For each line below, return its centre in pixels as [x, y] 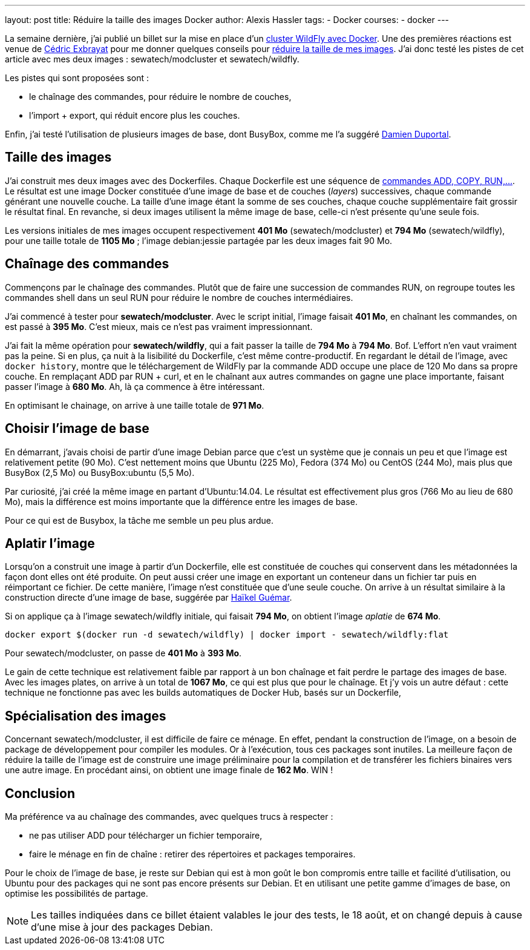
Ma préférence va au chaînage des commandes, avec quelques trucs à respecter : [169, 817]
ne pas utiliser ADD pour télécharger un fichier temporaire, [146, 836]
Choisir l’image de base [77, 429]
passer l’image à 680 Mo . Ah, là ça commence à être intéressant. [135, 386]
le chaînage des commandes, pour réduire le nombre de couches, [160, 97]
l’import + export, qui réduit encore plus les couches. [135, 115]
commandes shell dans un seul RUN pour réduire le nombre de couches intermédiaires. [179, 297]
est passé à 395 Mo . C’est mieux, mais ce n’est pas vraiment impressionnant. [159, 326]
